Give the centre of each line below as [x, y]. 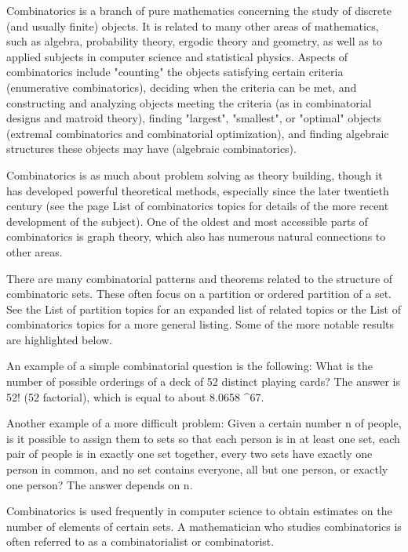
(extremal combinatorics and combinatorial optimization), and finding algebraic [198, 133]
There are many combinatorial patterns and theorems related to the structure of [200, 278]
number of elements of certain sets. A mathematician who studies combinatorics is [204, 526]
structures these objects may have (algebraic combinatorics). [151, 149]
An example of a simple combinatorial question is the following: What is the [190, 366]
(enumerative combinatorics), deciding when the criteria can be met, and [182, 87]
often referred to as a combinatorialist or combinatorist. [140, 541]
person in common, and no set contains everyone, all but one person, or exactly [197, 469]
